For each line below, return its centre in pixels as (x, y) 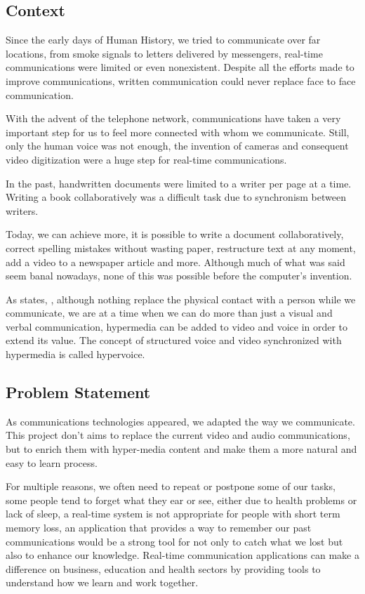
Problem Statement (78, 392)
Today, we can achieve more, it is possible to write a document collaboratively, (175, 234)
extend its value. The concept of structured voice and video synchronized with (174, 340)
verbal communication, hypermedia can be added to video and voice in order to (177, 326)
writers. (22, 210)
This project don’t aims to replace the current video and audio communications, (178, 435)
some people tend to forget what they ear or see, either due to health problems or (181, 500)
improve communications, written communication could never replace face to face (181, 80)
